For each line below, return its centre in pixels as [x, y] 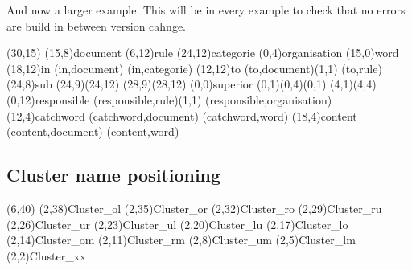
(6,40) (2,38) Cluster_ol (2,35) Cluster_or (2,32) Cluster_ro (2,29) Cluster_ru [194, 208]
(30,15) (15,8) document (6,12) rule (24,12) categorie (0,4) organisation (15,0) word [203, 53]
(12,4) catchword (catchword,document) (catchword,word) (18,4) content [182, 115]
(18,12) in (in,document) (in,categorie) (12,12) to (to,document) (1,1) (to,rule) [194, 68]
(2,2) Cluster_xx [46, 255]
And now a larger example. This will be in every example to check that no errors [206, 10]
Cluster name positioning [114, 175]
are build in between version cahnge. [96, 25]
